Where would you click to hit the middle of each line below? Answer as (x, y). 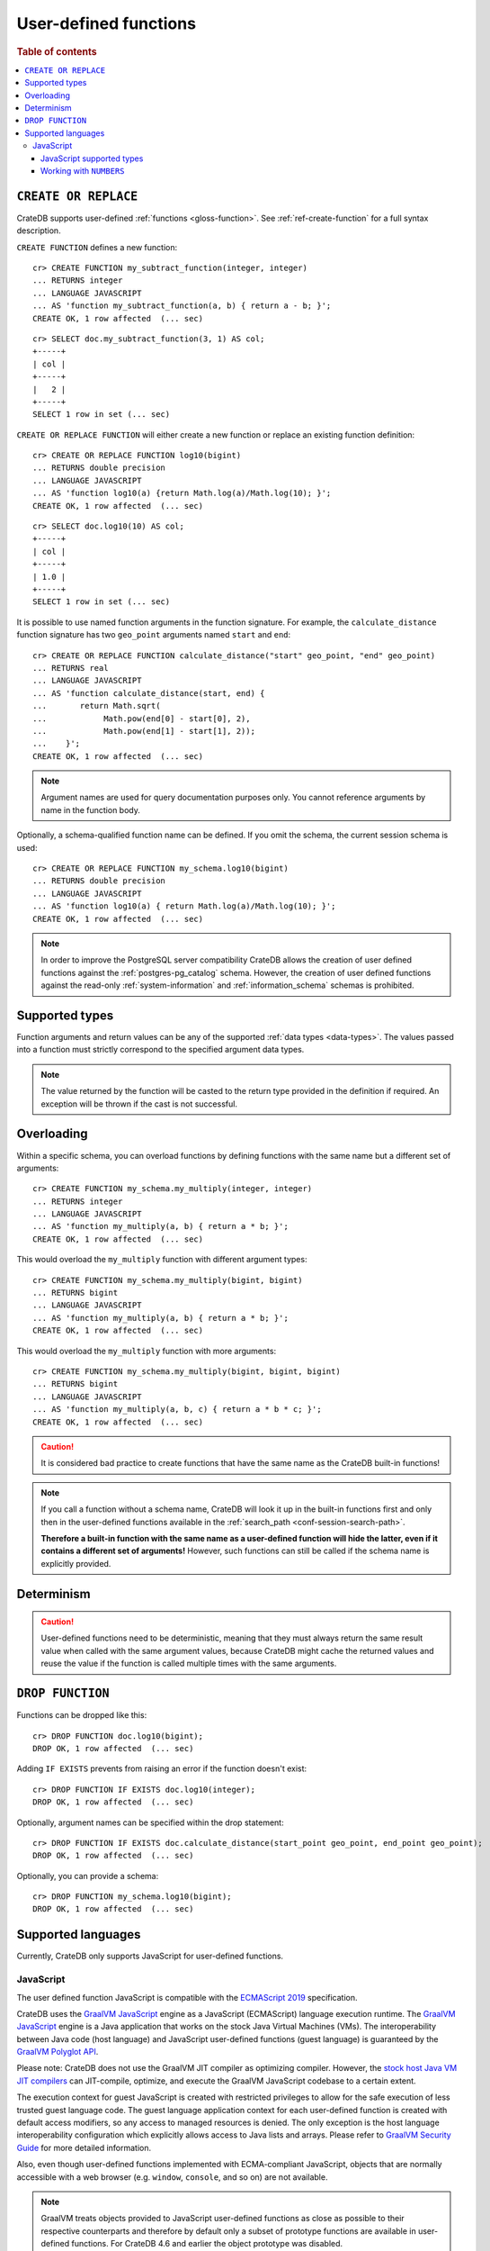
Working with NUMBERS (83, 170)
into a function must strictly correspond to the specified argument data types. (160, 1050)
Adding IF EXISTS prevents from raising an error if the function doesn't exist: (162, 1768)
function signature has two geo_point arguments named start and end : (154, 635)
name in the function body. (91, 809)
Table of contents (57, 51)
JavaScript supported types (92, 158)
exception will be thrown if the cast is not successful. (139, 1104)
